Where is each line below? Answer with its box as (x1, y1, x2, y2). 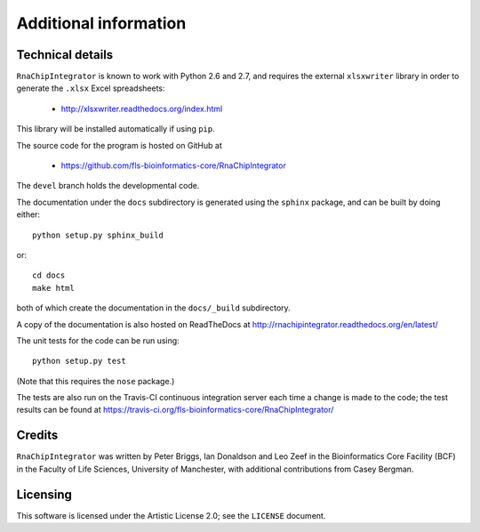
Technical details (16, 47, 114, 62)
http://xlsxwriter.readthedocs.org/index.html (60, 103, 223, 114)
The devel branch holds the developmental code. (16, 181, 200, 191)
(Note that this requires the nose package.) (16, 375, 175, 386)
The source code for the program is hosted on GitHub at (16, 140, 222, 150)
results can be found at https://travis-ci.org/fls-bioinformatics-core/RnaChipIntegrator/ (16, 405, 334, 415)
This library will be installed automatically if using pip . (16, 124, 215, 134)
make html (32, 283, 75, 293)
